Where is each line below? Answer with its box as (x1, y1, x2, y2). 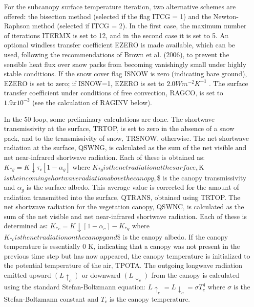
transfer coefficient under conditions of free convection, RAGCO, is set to (4, 88, 223, 98)
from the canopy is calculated (151, 269, 239, 280)
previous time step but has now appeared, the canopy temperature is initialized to (4, 250, 250, 261)
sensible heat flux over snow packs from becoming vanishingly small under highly (4, 59, 247, 69)
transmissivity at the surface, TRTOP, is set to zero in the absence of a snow (4, 123, 234, 133)
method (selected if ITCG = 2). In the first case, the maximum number (32, 21, 247, 31)
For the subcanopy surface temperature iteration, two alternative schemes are (4, 1, 236, 11)
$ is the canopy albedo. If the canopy (117, 231, 228, 241)
